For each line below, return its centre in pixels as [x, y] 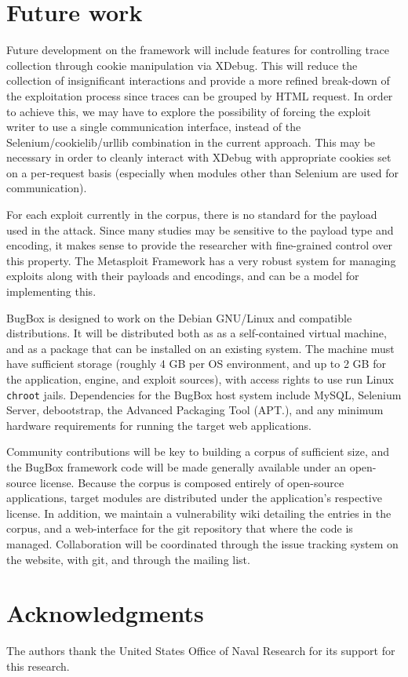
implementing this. [51, 291]
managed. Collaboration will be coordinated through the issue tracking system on [202, 544]
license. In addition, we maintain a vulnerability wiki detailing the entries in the [199, 513]
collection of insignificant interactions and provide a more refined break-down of [198, 80]
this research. [38, 666]
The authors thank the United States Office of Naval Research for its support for [201, 651]
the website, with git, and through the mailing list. [128, 559]
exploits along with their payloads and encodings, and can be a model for [183, 276]
